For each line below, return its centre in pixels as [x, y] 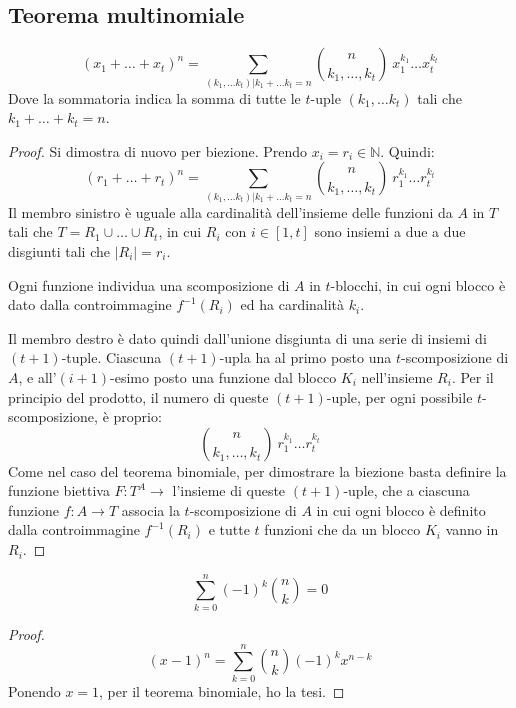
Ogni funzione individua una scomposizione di [149, 284]
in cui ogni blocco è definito [401, 509]
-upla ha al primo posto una [305, 357]
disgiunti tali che [59, 250]
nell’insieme [397, 376]
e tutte [229, 529]
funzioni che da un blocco [342, 529]
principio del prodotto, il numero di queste [138, 396]
